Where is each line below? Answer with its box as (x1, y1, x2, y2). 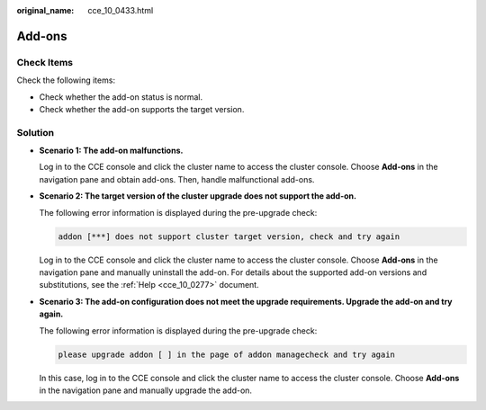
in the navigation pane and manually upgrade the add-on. (39, 385, 252, 396)
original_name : (16, 5, 75, 15)
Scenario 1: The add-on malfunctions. (39, 145, 184, 156)
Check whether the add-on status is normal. (39, 91, 202, 102)
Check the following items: (16, 75, 116, 85)
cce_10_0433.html (87, 5, 154, 15)
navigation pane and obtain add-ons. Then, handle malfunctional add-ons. (39, 174, 315, 184)
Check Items (16, 56, 74, 68)
